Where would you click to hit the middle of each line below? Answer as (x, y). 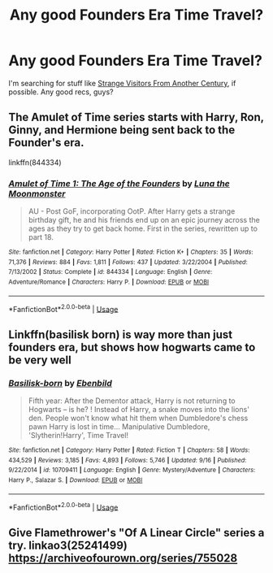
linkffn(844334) (35, 162)
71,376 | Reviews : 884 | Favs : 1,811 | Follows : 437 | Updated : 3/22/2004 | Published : (128, 262)
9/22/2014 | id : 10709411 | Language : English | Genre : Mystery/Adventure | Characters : (132, 470)
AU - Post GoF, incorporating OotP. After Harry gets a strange (132, 211)
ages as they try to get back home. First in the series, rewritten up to (143, 228)
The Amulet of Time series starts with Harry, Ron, (136, 117)
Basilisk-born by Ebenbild (60, 383)
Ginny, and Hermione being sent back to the (122, 130)
